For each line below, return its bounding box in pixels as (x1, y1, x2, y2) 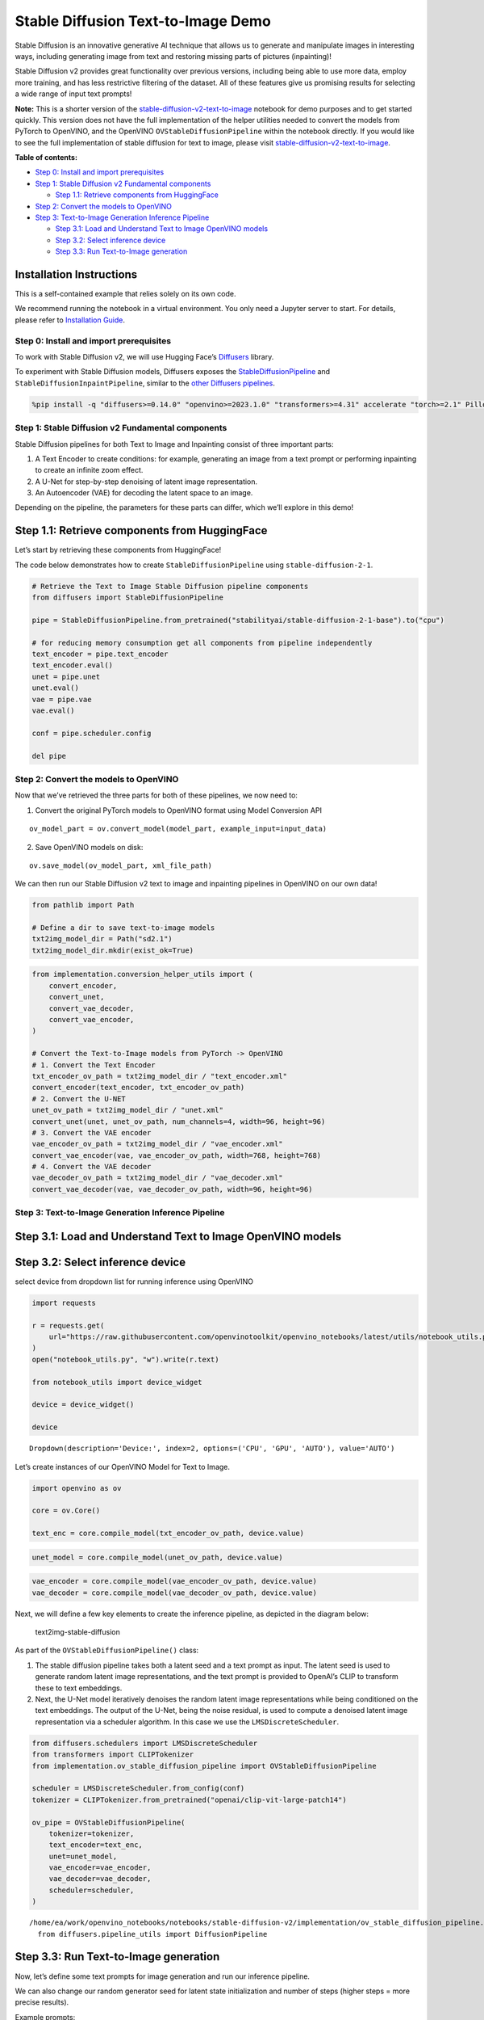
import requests (31, 1298, 97, 1307)
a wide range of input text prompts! (15, 89, 132, 99)
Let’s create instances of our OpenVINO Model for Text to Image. (15, 1462, 230, 1471)
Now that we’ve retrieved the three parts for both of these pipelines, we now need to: (15, 790, 298, 800)
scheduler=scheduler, (48, 1885, 135, 1895)
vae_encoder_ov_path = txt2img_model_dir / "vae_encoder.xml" (31, 1139, 283, 1149)
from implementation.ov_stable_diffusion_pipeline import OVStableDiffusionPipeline (31, 1761, 377, 1770)
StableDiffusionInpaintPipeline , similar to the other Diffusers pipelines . (15, 378, 276, 388)
